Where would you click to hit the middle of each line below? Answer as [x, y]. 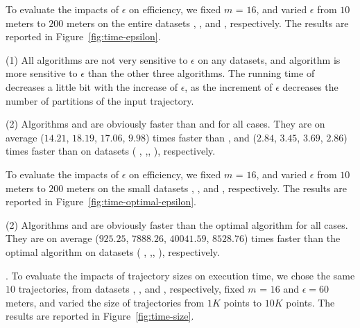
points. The [310, 302]
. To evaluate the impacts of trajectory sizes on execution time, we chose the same [180, 275]
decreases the [310, 86]
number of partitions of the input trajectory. [100, 100]
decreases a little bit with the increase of [92, 86]
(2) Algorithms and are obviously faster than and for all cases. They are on [165, 124]
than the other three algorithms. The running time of [201, 73]
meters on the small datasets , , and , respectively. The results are [206, 188]
